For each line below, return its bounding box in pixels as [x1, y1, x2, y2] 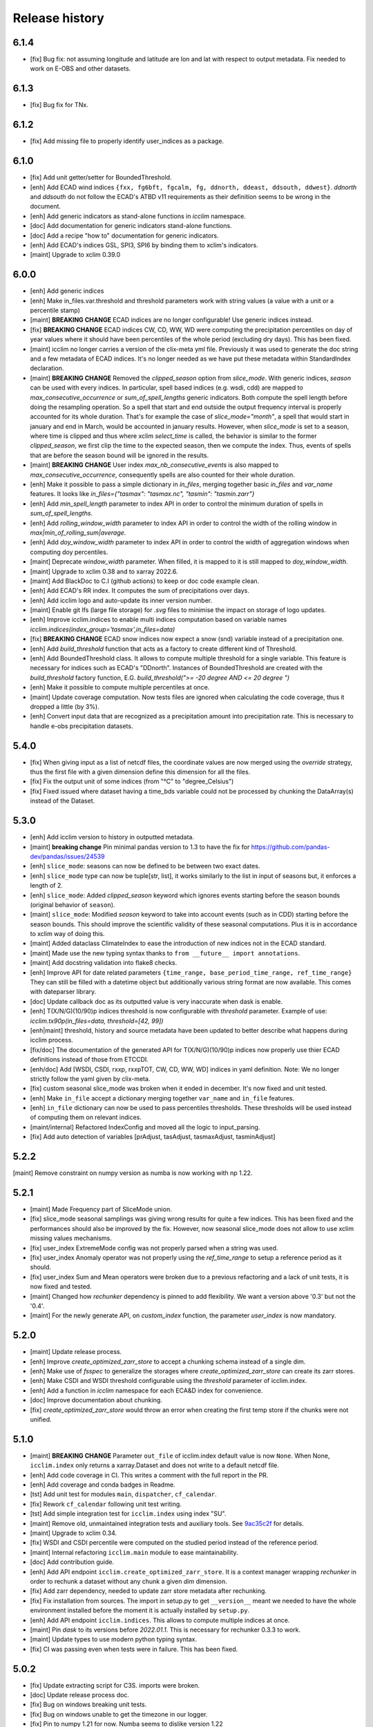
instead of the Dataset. [30, 796, 95, 805]
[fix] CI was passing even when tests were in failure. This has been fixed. [30, 1645, 238, 1653]
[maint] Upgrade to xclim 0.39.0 [30, 251, 121, 259]
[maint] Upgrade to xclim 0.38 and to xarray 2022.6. [30, 567, 178, 575]
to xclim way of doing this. [30, 930, 105, 938]
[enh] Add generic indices [30, 287, 104, 295]
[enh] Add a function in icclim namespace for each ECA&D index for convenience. [30, 1386, 263, 1395]
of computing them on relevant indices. [30, 1113, 142, 1122]
